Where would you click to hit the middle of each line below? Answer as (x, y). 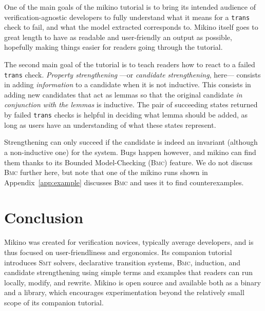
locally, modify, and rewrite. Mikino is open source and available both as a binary (132, 282)
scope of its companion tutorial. (54, 302)
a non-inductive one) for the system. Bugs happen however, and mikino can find (130, 152)
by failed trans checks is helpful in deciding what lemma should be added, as (126, 115)
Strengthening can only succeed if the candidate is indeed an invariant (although (131, 142)
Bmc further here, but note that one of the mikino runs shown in (106, 172)
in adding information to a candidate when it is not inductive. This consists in (128, 84)
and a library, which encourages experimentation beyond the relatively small (124, 292)
